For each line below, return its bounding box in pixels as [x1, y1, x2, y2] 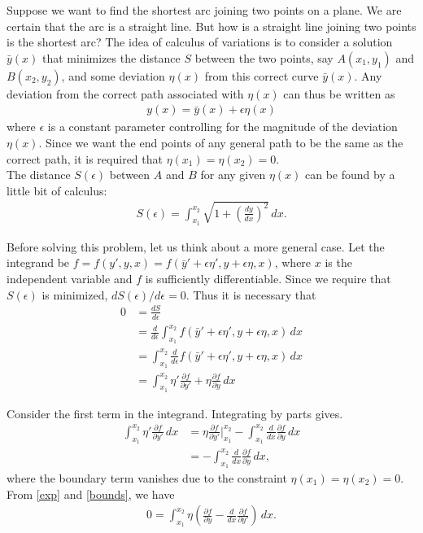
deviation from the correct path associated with [7, 85, 244, 102]
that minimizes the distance [42, 49, 181, 66]
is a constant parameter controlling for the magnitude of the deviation [47, 118, 398, 135]
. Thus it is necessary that [185, 286, 316, 303]
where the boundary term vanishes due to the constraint [7, 469, 287, 486]
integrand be [7, 254, 70, 271]
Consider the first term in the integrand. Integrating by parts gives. [7, 404, 343, 422]
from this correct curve [204, 67, 319, 84]
